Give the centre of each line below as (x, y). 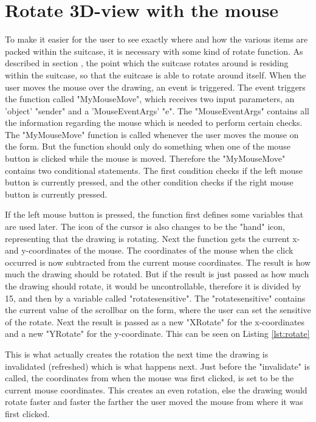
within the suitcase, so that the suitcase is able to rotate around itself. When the (156, 74)
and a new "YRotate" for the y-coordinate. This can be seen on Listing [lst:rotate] (157, 334)
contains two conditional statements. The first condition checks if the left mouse (154, 170)
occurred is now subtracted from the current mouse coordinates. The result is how (158, 262)
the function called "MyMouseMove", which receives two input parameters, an (150, 99)
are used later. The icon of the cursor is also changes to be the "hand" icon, (145, 227)
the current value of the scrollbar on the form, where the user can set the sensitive (158, 310)
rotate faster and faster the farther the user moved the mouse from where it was (154, 402)
